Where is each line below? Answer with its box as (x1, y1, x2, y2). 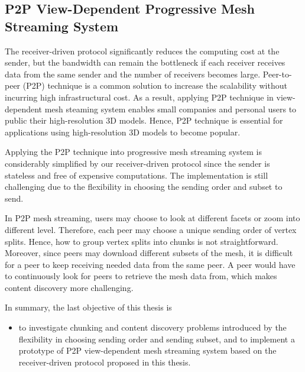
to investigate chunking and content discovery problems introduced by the (18, 321, 287, 334)
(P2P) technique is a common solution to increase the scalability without (22, 79, 287, 92)
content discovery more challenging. (5, 281, 134, 293)
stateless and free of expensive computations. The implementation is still (5, 169, 268, 181)
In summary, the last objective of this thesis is (5, 301, 172, 313)
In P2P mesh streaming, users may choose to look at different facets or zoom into (5, 212, 300, 224)
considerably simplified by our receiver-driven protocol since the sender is (5, 157, 270, 169)
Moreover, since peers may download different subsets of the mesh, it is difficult (5, 247, 293, 259)
